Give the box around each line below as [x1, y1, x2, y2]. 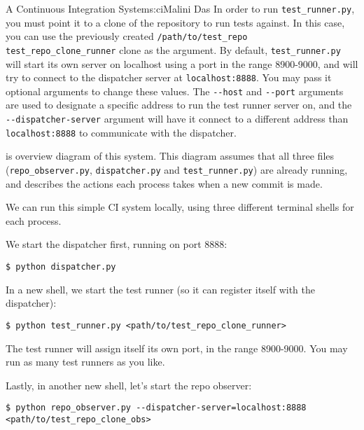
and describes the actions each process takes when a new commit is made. [6, 176, 323, 190]
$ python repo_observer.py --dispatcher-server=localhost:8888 [6, 403, 307, 413]
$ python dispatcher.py [6, 262, 116, 272]
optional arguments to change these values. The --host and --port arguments [6, 83, 344, 98]
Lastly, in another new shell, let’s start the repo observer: [6, 377, 252, 392]
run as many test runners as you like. [6, 354, 165, 369]
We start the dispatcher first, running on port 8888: [6, 237, 227, 251]
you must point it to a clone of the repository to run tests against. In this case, [6, 15, 345, 29]
